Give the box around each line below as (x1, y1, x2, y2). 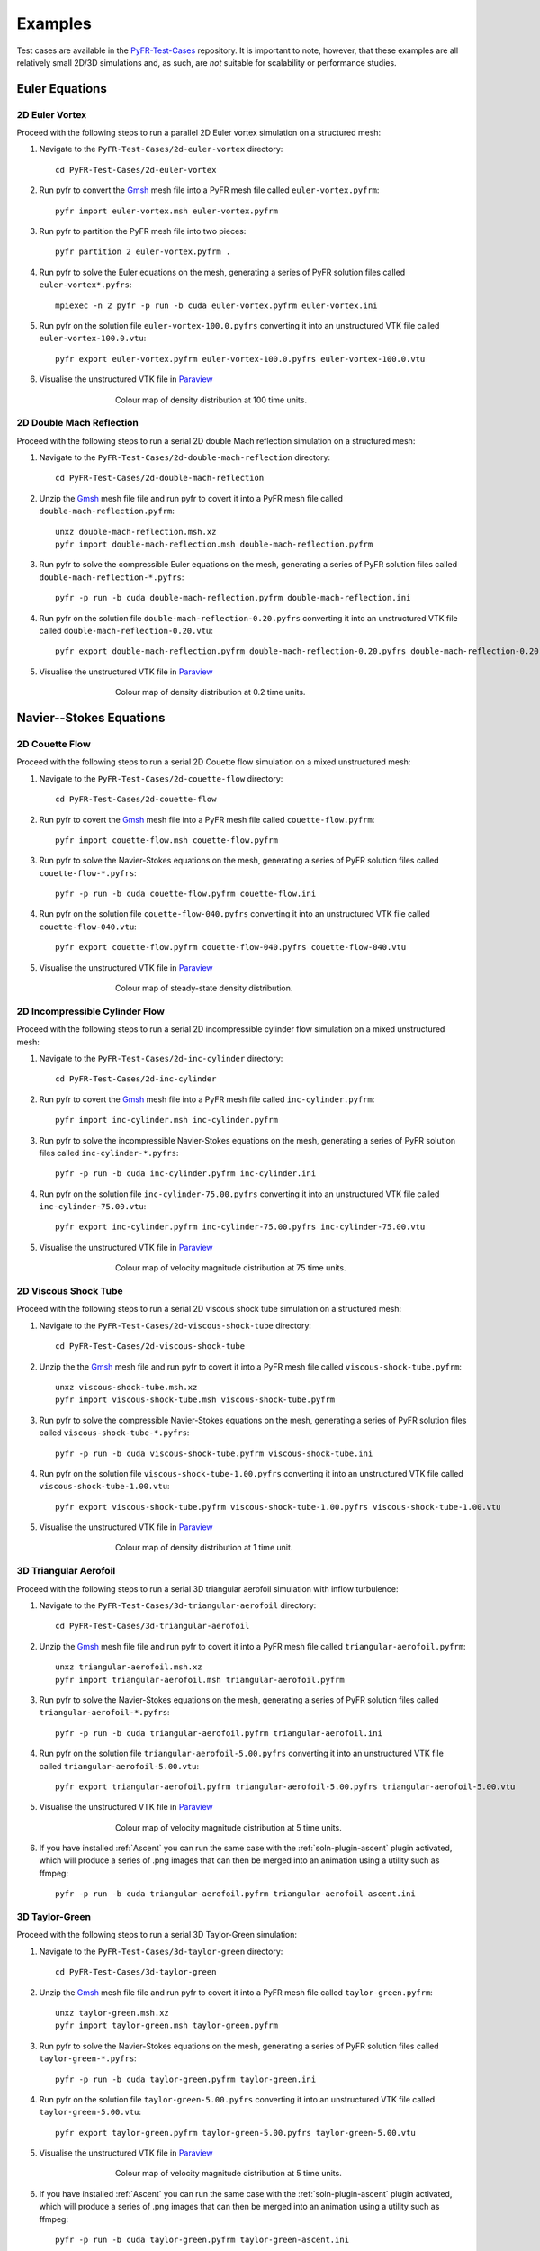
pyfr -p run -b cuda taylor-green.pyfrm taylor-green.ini (55, 2074, 317, 2084)
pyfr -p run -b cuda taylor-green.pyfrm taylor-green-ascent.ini (55, 2235, 350, 2246)
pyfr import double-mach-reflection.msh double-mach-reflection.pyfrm (55, 539, 373, 549)
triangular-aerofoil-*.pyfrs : (39, 1707, 170, 1718)
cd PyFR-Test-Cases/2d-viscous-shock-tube (55, 1342, 246, 1352)
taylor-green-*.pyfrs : (39, 2053, 137, 2064)
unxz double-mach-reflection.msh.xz (55, 527, 217, 537)
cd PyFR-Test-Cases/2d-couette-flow (55, 794, 217, 805)
